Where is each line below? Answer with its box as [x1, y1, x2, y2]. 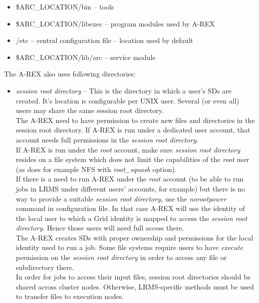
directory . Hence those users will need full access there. [16, 222, 184, 233]
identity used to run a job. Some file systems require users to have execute [16, 242, 243, 252]
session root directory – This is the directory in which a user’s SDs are [16, 85, 232, 95]
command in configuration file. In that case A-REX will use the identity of [16, 203, 245, 213]
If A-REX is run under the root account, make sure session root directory [16, 144, 240, 154]
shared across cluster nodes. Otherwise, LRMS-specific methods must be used [16, 281, 254, 291]
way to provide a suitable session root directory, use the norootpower [16, 193, 226, 203]
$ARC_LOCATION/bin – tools [16, 1, 114, 11]
